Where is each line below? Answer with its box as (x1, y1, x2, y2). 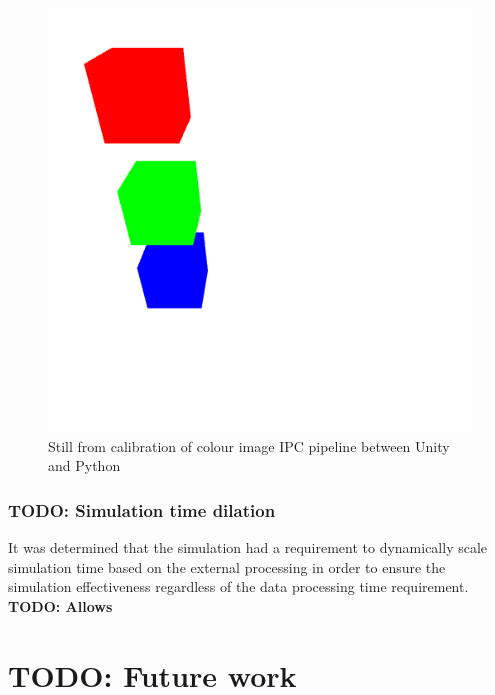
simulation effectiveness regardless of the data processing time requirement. (8, 576, 469, 597)
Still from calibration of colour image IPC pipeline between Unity (48, 435, 450, 456)
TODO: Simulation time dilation (8, 497, 276, 522)
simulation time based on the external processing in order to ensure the (8, 556, 446, 577)
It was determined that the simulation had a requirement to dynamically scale (8, 537, 488, 557)
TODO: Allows (8, 595, 113, 616)
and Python (48, 455, 121, 476)
